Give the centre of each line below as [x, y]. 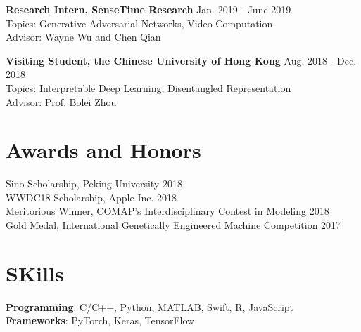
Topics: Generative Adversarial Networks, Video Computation [139, 23]
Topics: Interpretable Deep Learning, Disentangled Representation [148, 87]
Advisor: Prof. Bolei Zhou [61, 101]
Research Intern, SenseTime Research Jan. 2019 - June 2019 [148, 9]
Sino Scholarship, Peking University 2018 [94, 184]
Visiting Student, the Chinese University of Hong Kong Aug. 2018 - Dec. [181, 60]
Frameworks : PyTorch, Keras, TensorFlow [100, 320]
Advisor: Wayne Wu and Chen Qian [83, 37]
